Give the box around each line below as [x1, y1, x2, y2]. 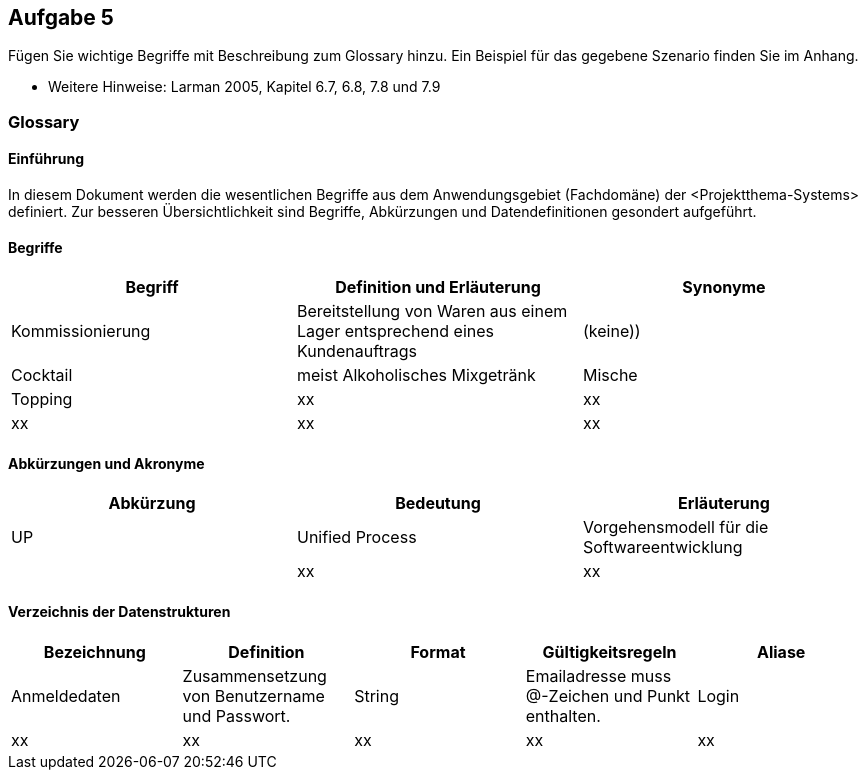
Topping [11, 389, 73, 410]
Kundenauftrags [296, 341, 418, 362]
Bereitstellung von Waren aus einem [296, 301, 568, 322]
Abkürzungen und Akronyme [8, 454, 205, 472]
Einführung [8, 150, 84, 168]
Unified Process [296, 527, 417, 548]
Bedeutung [395, 493, 481, 514]
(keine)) [582, 321, 641, 342]
